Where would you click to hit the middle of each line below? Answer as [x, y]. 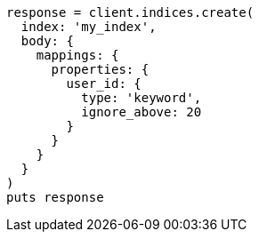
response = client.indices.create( [130, 12]
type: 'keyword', [142, 98]
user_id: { [104, 84]
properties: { [100, 69]
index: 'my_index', [89, 27]
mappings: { [77, 55]
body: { [47, 41]
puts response [55, 197]
